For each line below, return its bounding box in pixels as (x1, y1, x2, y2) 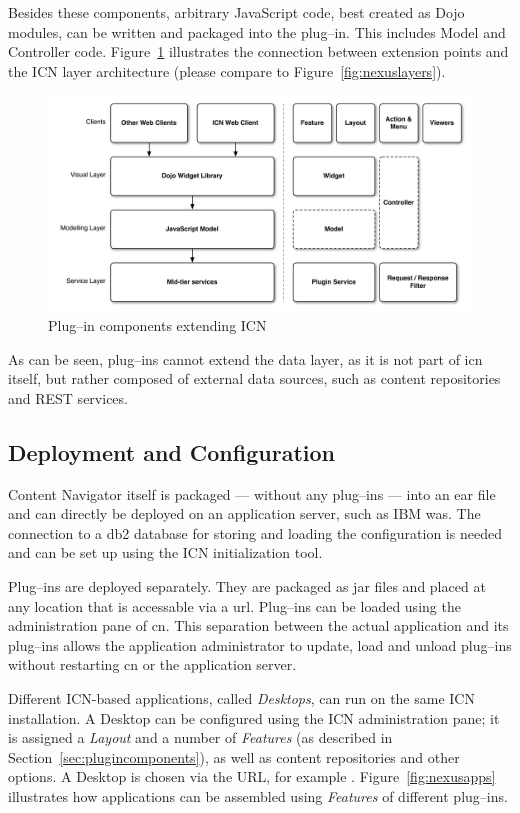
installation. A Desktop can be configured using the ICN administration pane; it (8, 707, 500, 728)
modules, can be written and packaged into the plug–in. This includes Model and (8, 21, 506, 42)
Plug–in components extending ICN (48, 315, 267, 336)
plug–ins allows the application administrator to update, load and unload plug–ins (8, 634, 512, 655)
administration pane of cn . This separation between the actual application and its (8, 615, 509, 636)
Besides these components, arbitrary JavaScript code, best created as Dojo (8, 2, 465, 22)
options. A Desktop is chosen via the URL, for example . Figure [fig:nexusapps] (8, 766, 496, 787)
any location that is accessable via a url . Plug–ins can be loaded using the (8, 595, 461, 616)
